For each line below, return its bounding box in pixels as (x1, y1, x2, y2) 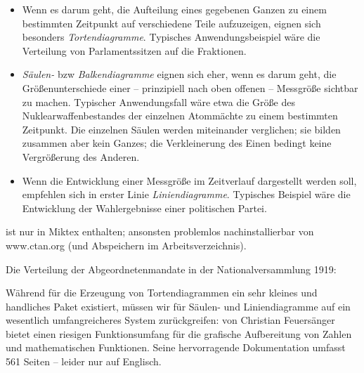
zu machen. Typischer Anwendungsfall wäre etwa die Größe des (22, 94, 295, 109)
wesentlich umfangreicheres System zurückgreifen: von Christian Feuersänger (6, 313, 335, 327)
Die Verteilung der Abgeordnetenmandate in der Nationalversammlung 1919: (6, 261, 337, 276)
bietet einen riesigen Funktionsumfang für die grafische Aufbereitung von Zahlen (6, 326, 352, 341)
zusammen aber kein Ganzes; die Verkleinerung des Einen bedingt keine (22, 136, 332, 150)
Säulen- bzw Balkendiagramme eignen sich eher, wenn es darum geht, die (22, 67, 337, 81)
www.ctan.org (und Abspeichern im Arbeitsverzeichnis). (6, 237, 247, 252)
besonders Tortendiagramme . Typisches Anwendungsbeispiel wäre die (22, 30, 320, 44)
